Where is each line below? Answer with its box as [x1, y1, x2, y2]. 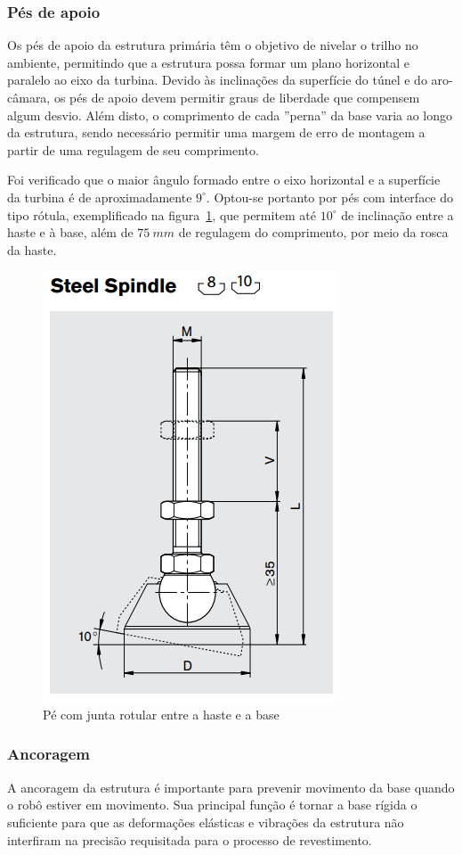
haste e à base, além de [7, 223, 134, 242]
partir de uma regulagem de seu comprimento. [7, 140, 259, 159]
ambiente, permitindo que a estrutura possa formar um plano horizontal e [7, 53, 409, 71]
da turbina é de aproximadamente [7, 187, 192, 206]
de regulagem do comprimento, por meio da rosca [178, 223, 449, 242]
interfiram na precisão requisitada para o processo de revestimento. [7, 830, 372, 849]
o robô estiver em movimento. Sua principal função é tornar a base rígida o [7, 795, 417, 814]
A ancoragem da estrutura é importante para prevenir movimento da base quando [7, 777, 455, 796]
